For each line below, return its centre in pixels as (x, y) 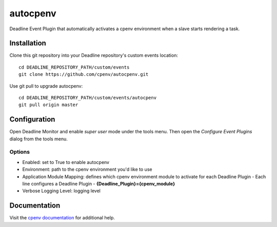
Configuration (32, 120)
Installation (28, 43)
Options (20, 152)
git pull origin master (48, 105)
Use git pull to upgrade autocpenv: (46, 86)
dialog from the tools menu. (38, 139)
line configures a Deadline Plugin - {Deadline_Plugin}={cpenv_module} (99, 184)
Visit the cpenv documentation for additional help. (62, 218)
